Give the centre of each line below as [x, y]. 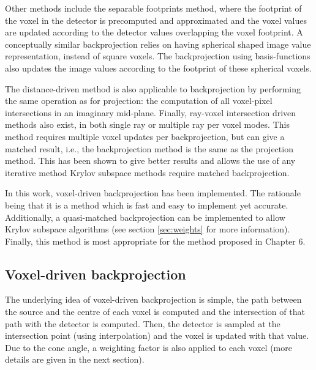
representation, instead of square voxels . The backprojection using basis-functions [158, 56]
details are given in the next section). [75, 359]
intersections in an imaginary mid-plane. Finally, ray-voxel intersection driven [151, 112]
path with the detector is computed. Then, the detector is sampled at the [143, 323]
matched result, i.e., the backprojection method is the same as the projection [149, 148]
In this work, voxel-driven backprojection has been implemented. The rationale [153, 193]
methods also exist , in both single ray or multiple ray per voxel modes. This [147, 124]
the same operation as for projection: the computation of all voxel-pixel [139, 101]
